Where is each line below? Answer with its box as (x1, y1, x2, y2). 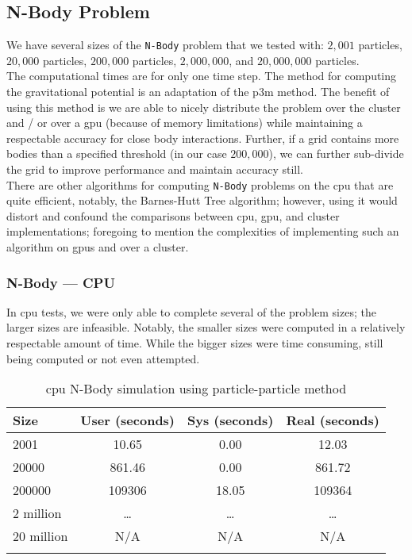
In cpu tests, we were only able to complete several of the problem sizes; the (6, 303, 376, 320)
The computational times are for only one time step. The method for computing (6, 67, 397, 84)
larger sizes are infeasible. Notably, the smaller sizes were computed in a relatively (6, 319, 406, 336)
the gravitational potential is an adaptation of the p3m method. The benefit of (6, 83, 390, 100)
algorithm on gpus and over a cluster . (6, 239, 189, 255)
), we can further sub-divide (268, 145, 404, 162)
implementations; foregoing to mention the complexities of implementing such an (6, 223, 399, 240)
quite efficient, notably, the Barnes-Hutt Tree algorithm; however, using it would (6, 192, 398, 209)
